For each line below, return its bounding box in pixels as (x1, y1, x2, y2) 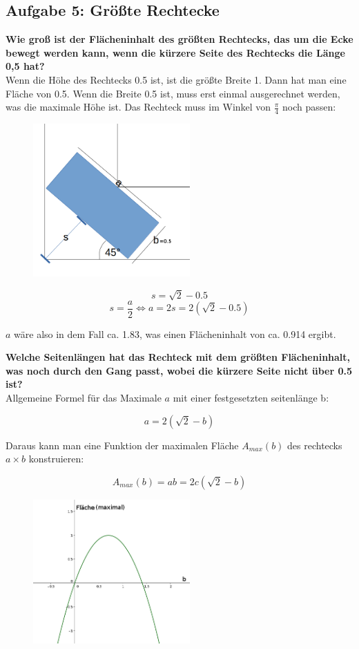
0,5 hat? (6, 59, 45, 73)
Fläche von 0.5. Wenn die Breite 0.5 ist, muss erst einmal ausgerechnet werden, (6, 86, 340, 100)
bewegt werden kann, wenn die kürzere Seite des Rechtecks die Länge (6, 45, 345, 59)
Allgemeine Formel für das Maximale (6, 391, 162, 405)
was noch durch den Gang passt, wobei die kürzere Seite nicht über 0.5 (6, 363, 353, 377)
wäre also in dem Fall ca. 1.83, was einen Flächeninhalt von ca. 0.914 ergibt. (14, 326, 336, 341)
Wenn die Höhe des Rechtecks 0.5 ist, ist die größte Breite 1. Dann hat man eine (6, 72, 347, 86)
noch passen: (282, 100, 336, 114)
